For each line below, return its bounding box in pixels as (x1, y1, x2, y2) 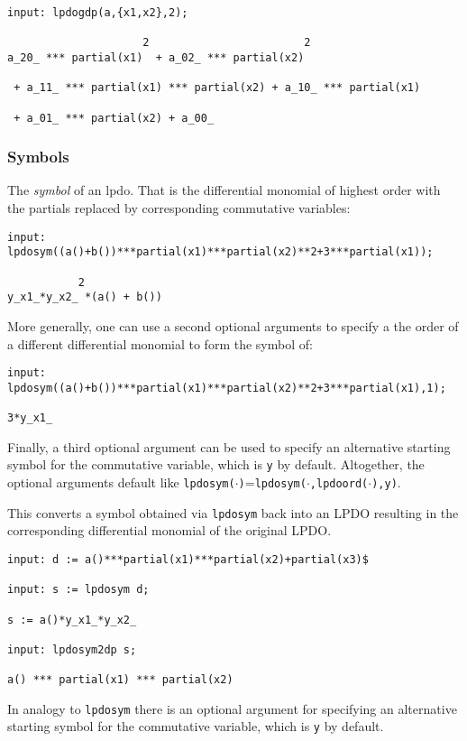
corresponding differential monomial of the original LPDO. (7, 521, 332, 540)
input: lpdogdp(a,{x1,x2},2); (7, 6, 188, 19)
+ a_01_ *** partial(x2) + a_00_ (14, 111, 215, 125)
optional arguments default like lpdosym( (7, 473, 235, 491)
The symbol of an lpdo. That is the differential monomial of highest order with (7, 181, 441, 199)
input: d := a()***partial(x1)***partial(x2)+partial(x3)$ (7, 552, 369, 566)
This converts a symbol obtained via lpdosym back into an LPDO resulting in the (7, 503, 459, 522)
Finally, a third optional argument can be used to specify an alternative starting (7, 437, 451, 456)
